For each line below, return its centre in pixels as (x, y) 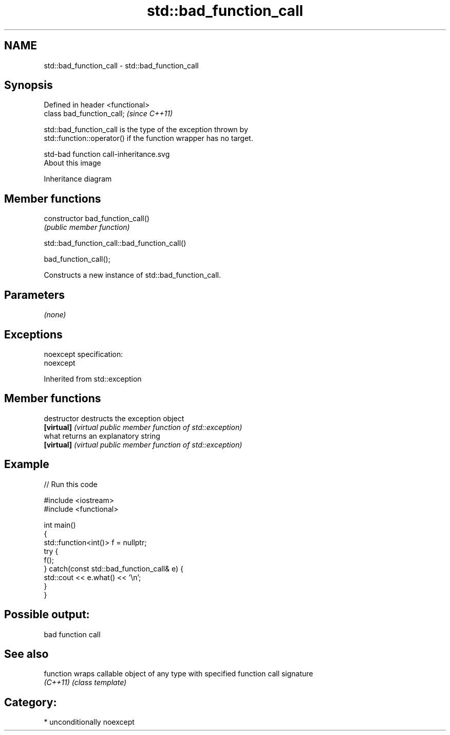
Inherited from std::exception (93, 379)
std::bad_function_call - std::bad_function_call (121, 65)
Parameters (34, 295)
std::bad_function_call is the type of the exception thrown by (146, 130)
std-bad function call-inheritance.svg (107, 154)
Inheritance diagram (78, 179)
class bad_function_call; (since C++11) (108, 114)
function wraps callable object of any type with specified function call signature (179, 674)
